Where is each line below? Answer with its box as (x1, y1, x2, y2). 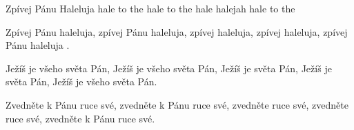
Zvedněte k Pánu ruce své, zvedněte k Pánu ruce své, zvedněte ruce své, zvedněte (6, 97, 348, 111)
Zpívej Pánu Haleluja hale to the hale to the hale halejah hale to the (6, 1, 295, 15)
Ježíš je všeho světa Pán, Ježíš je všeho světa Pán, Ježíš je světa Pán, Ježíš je (6, 61, 332, 75)
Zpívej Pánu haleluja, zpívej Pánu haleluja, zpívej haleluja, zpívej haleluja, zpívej (6, 24, 348, 39)
